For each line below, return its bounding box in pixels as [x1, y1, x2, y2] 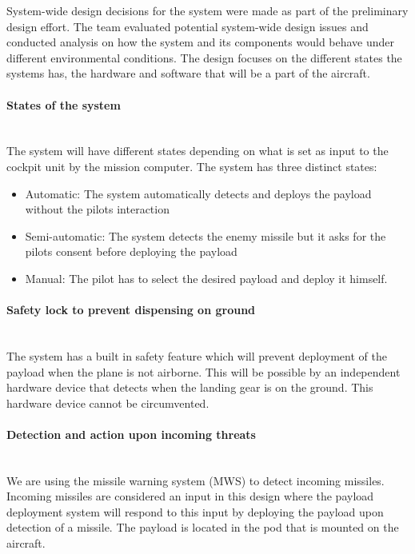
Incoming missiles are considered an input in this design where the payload [6, 488, 374, 504]
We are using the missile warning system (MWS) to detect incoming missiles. [6, 472, 385, 488]
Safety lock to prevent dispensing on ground [6, 301, 256, 318]
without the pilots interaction [25, 201, 170, 217]
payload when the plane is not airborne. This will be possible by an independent [6, 363, 401, 380]
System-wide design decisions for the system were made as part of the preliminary [6, 2, 409, 18]
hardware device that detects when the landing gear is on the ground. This [6, 379, 373, 396]
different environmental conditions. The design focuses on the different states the [6, 49, 402, 66]
